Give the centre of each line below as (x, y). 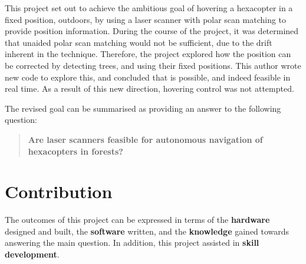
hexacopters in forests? (75, 151)
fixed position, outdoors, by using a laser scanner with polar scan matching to (146, 19)
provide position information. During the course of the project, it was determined (152, 31)
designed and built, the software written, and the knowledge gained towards (147, 231)
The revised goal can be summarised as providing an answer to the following (143, 108)
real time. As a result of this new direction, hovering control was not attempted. (149, 88)
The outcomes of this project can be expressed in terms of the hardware (137, 220)
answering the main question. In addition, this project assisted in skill (132, 243)
